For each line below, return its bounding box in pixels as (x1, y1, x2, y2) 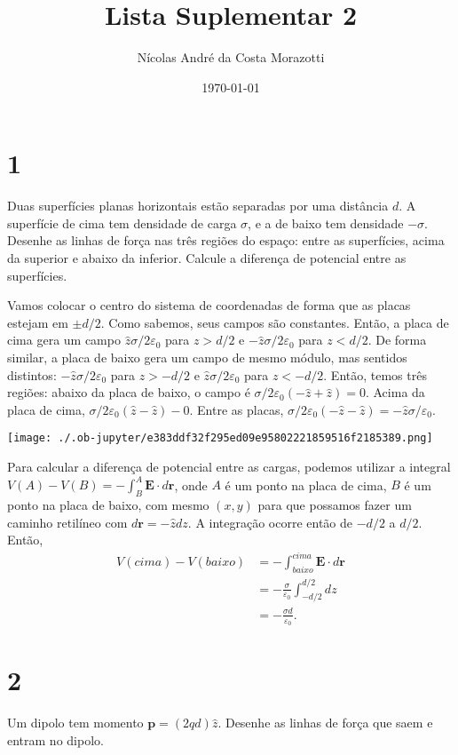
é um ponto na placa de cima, (225, 475, 387, 494)
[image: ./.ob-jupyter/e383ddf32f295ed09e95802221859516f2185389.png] (7, 432, 433, 445)
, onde (174, 475, 208, 494)
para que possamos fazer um (257, 495, 412, 513)
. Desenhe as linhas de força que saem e (217, 713, 433, 732)
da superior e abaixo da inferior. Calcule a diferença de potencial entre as (7, 249, 407, 267)
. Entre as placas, (189, 400, 284, 418)
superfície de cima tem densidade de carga (7, 213, 237, 232)
